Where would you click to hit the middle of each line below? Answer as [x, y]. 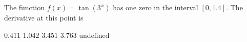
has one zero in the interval [156, 7]
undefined [94, 35]
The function [24, 7]
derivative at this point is [44, 17]
